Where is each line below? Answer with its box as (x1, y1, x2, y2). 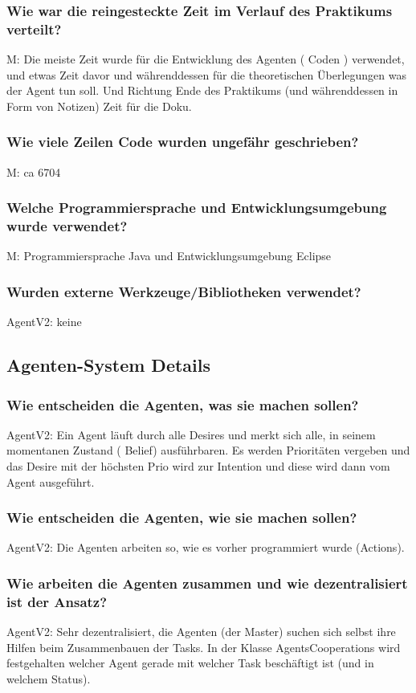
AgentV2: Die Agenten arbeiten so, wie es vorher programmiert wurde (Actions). (6, 539, 405, 556)
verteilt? (6, 18, 62, 39)
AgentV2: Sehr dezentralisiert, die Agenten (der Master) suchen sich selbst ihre (6, 623, 396, 640)
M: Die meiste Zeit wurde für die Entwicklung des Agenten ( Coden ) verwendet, (6, 51, 405, 67)
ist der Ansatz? (6, 591, 108, 611)
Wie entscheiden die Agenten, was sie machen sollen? (6, 394, 359, 414)
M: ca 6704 (6, 163, 61, 180)
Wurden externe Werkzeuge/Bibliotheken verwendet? (6, 281, 361, 301)
